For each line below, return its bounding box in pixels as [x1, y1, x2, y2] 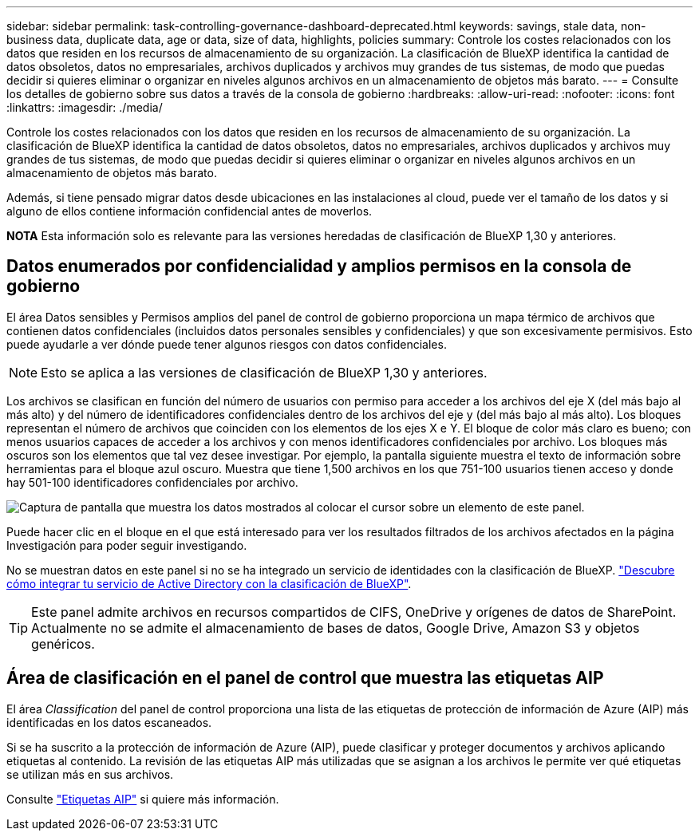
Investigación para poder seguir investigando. [6, 538, 247, 552]
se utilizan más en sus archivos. [6, 767, 174, 781]
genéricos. [31, 635, 95, 652]
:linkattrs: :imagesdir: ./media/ [6, 101, 163, 114]
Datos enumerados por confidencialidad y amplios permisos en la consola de [6, 256, 632, 277]
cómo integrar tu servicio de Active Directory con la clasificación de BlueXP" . [6, 576, 412, 590]
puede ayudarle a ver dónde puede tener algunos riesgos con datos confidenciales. [6, 337, 447, 351]
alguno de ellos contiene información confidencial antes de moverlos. [6, 204, 373, 218]
